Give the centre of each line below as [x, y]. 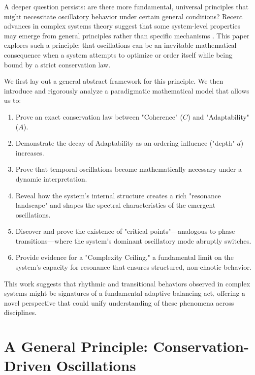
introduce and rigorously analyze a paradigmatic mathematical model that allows [127, 90]
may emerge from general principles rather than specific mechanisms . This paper [127, 35]
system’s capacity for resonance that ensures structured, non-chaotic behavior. [133, 267]
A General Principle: [76, 346]
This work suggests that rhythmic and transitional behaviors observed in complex [127, 283]
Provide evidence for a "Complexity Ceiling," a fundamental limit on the [125, 257]
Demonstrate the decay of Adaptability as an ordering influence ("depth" [125, 143]
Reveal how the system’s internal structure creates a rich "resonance [118, 195]
